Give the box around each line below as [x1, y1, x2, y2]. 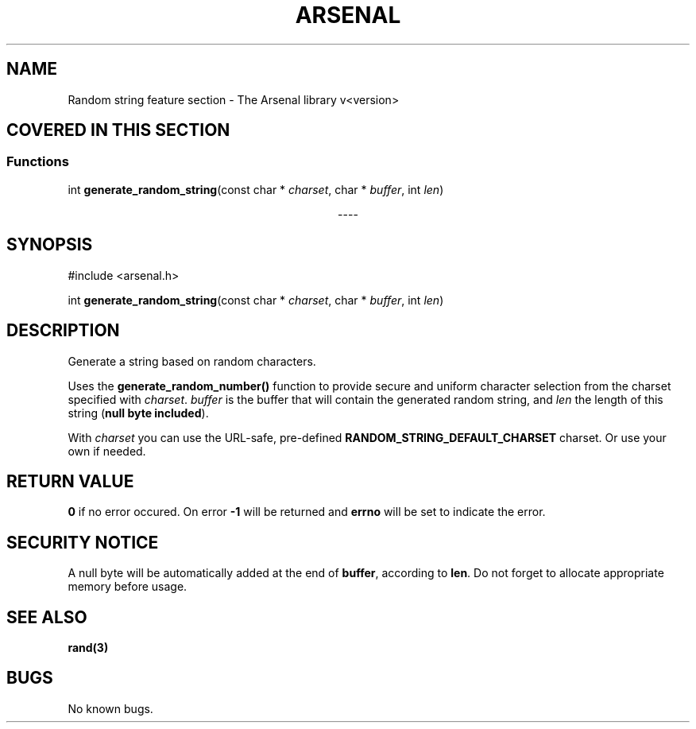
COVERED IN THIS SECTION [6, 120, 230, 141]
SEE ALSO [6, 607, 87, 627]
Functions [6, 153, 69, 170]
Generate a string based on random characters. [68, 354, 316, 368]
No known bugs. [68, 701, 153, 715]
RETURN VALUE [6, 471, 134, 491]
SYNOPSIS [6, 235, 93, 255]
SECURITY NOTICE [6, 532, 159, 553]
